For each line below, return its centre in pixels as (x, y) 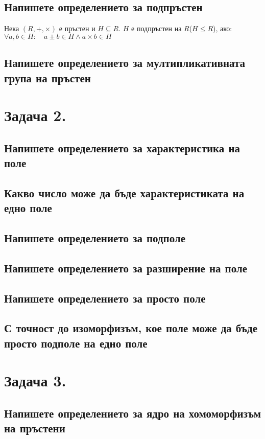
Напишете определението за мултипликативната (125, 63)
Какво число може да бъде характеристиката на (124, 192)
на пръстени (35, 428)
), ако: (223, 28)
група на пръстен (47, 77)
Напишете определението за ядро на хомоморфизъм (133, 413)
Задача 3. (35, 380)
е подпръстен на (156, 28)
